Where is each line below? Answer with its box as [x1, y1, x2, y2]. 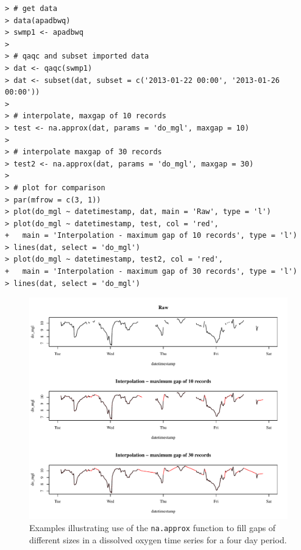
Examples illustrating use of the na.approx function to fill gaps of [29, 521, 276, 534]
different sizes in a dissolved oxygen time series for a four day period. [29, 533, 287, 546]
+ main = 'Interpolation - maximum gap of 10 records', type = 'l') [5, 231, 297, 240]
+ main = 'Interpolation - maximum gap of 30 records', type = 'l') [5, 267, 297, 276]
